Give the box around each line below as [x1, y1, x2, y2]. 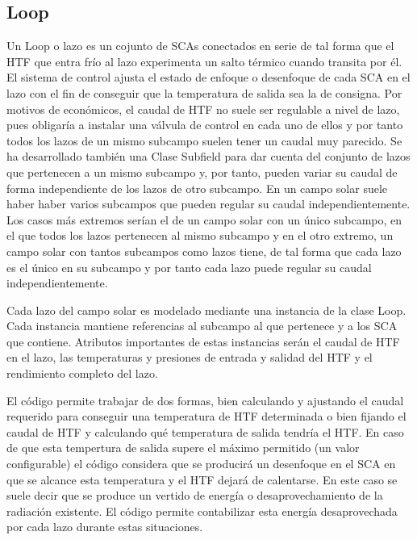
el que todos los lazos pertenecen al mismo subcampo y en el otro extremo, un [6, 227, 394, 244]
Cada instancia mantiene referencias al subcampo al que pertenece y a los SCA [6, 317, 398, 334]
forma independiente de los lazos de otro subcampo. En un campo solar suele [6, 179, 388, 196]
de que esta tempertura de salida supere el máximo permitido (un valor [6, 439, 360, 456]
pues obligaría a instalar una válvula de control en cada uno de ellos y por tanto [6, 116, 403, 133]
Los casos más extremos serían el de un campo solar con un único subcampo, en [6, 211, 402, 228]
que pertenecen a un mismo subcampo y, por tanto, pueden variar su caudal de [6, 163, 398, 180]
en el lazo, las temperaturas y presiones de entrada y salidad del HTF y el [6, 349, 373, 366]
